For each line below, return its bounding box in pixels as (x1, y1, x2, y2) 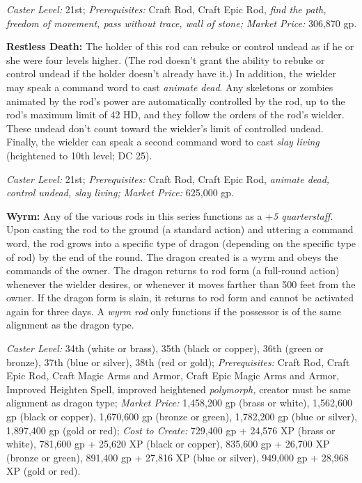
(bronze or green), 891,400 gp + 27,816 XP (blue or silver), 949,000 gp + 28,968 (6, 450, 349, 464)
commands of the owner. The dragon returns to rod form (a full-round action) (6, 263, 340, 278)
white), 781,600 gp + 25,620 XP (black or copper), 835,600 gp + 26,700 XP (6, 436, 330, 451)
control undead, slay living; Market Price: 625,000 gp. (6, 185, 234, 200)
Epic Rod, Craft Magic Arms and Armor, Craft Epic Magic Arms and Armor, (6, 368, 340, 383)
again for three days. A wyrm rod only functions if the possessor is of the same (6, 303, 341, 318)
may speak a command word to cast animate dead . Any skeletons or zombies (6, 79, 333, 94)
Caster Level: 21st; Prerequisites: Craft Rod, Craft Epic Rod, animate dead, (6, 171, 330, 186)
